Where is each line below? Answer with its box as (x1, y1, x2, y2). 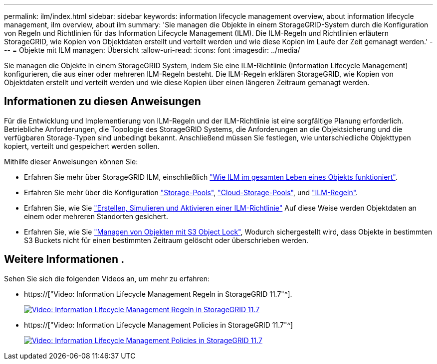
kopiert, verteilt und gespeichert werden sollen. (4, 141, 160, 150)
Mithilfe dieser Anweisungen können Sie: (4, 157, 138, 166)
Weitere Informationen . (4, 253, 125, 266)
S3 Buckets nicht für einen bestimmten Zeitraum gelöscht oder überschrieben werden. (24, 236, 308, 244)
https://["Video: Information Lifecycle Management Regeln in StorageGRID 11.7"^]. (24, 289, 292, 298)
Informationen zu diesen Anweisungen (4, 95, 201, 108)
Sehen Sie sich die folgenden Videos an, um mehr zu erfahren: (4, 274, 210, 283)
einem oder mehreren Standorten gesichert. (24, 212, 168, 221)
